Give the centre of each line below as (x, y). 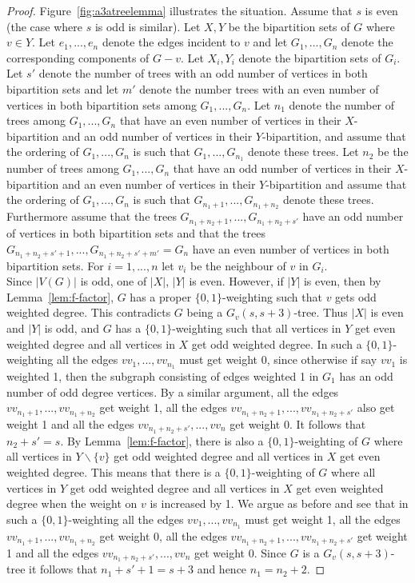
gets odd (356, 296)
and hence (222, 569)
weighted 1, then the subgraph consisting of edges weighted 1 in (163, 375)
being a (205, 312)
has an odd (366, 375)
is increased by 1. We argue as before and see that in (279, 503)
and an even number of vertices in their (159, 184)
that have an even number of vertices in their (230, 120)
